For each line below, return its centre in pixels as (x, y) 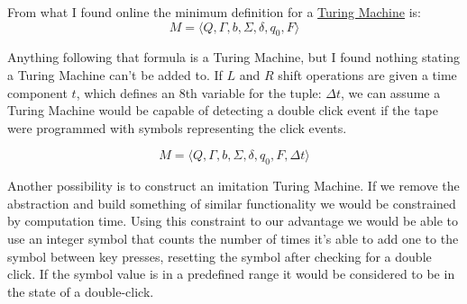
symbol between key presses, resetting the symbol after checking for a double (220, 256)
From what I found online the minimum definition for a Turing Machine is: (214, 12)
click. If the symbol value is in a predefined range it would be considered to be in (231, 274)
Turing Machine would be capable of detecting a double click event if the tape (223, 110)
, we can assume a (391, 92)
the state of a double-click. (81, 291)
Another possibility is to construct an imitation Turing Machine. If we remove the (233, 186)
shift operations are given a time (367, 74)
